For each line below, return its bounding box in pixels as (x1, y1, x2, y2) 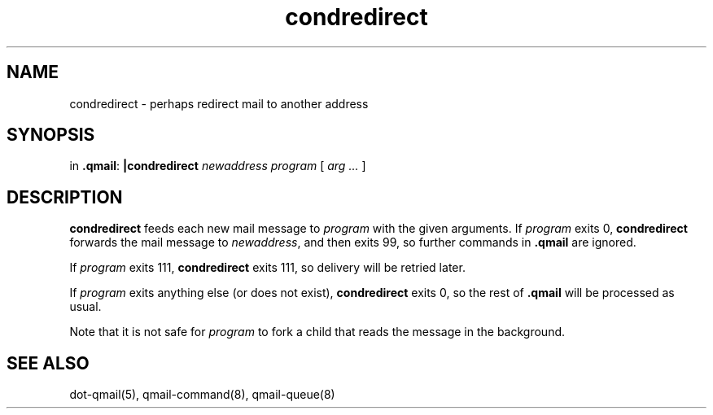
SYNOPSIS (7, 124, 95, 146)
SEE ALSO (7, 352, 90, 373)
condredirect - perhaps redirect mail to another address (69, 96, 369, 111)
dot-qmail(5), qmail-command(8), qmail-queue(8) (69, 387, 335, 402)
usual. (69, 299, 102, 314)
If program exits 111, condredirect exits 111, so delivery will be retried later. (69, 260, 466, 275)
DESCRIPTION (7, 186, 123, 207)
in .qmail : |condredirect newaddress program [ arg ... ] (69, 159, 366, 173)
